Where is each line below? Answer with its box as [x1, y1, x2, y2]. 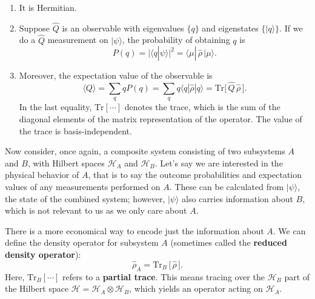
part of [284, 270, 310, 283]
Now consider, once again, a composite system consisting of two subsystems [5, 145, 285, 157]
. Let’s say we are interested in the [154, 156, 283, 169]
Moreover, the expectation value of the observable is [19, 69, 213, 82]
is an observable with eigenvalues [62, 21, 184, 34]
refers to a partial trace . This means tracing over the [62, 270, 265, 283]
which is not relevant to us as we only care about [5, 204, 187, 217]
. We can [273, 224, 306, 237]
